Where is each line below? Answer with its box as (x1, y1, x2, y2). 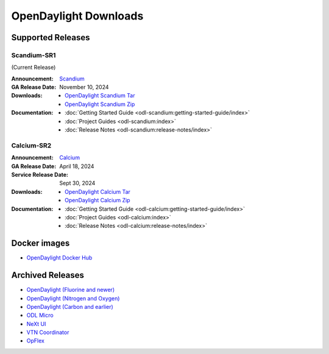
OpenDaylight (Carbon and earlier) (26, 303, 114, 310)
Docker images (11, 238, 70, 249)
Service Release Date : (11, 171, 69, 178)
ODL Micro (26, 311, 54, 319)
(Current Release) (11, 64, 56, 71)
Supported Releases (11, 32, 91, 43)
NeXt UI (26, 320, 46, 327)
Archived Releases (11, 270, 85, 280)
